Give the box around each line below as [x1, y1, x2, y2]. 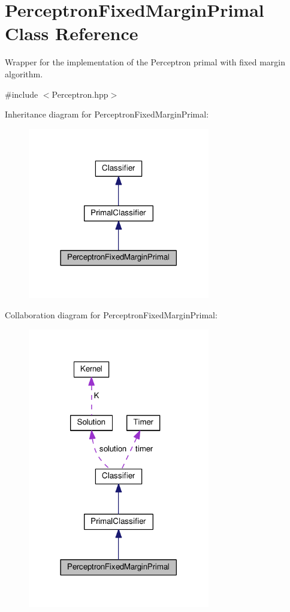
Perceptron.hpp [52, 88, 108, 100]
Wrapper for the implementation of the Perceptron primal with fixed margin [5, 56, 285, 68]
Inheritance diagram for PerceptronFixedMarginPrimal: [5, 108, 209, 120]
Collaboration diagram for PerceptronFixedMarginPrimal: [5, 309, 217, 321]
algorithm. [5, 67, 43, 80]
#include [5, 88, 38, 100]
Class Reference [5, 21, 138, 46]
